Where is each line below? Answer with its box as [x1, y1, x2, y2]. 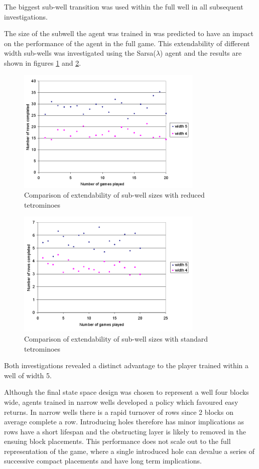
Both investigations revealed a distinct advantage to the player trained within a [4, 360, 249, 371]
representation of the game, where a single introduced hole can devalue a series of [4, 445, 255, 456]
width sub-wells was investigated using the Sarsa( [4, 48, 156, 58]
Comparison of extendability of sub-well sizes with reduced [24, 190, 205, 200]
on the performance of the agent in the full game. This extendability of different [4, 38, 250, 48]
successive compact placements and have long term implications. [4, 455, 202, 466]
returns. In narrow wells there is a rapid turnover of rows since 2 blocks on [4, 406, 233, 417]
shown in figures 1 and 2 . [4, 57, 81, 68]
